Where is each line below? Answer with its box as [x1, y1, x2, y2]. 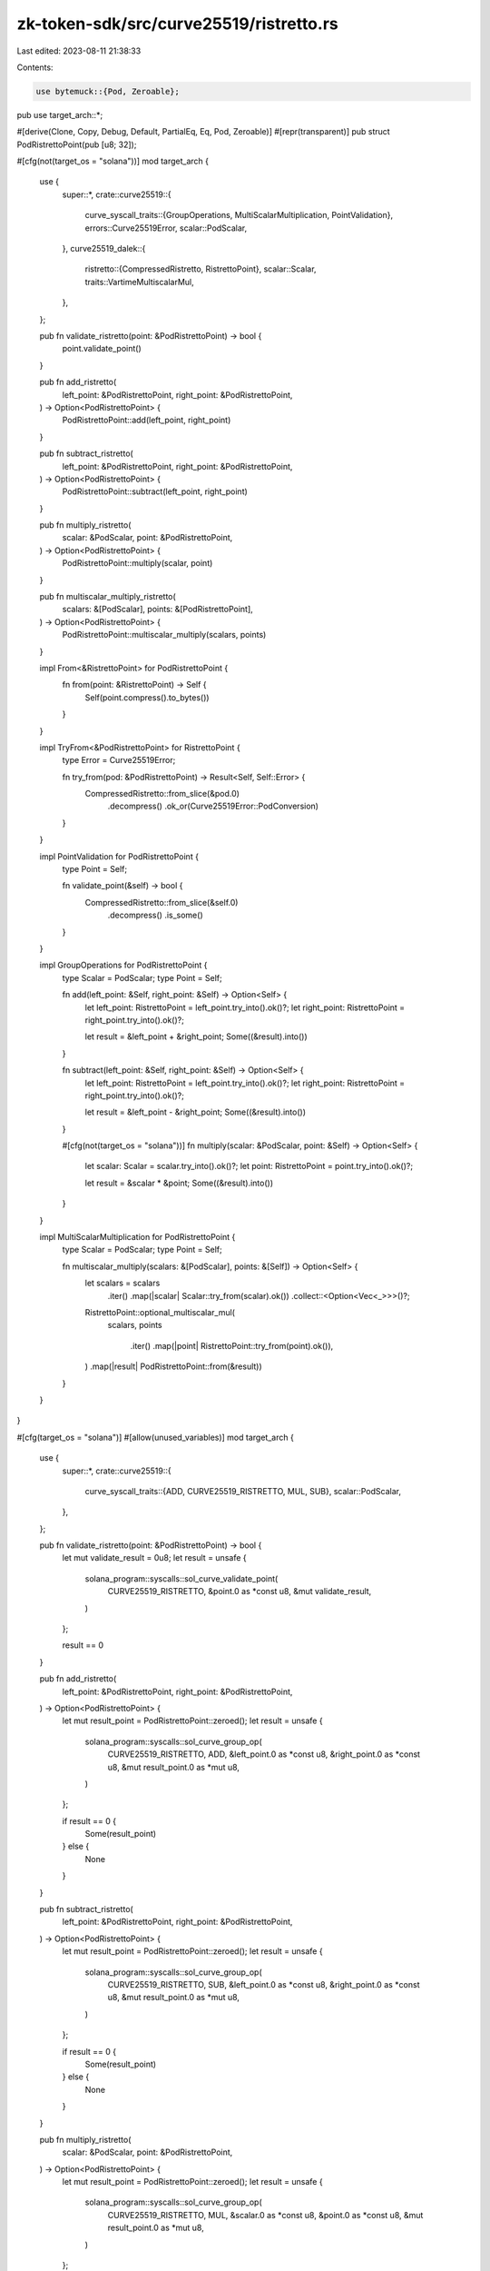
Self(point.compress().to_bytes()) [84, 691, 210, 703]
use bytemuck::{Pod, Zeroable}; [35, 86, 181, 96]
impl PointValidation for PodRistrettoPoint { [39, 850, 200, 862]
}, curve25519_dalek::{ [62, 243, 146, 254]
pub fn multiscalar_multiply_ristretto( [39, 591, 176, 602]
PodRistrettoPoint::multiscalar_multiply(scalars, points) [62, 630, 267, 640]
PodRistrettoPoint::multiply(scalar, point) [62, 558, 213, 569]
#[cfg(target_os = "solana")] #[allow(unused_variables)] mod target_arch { [16, 1432, 294, 1443]
